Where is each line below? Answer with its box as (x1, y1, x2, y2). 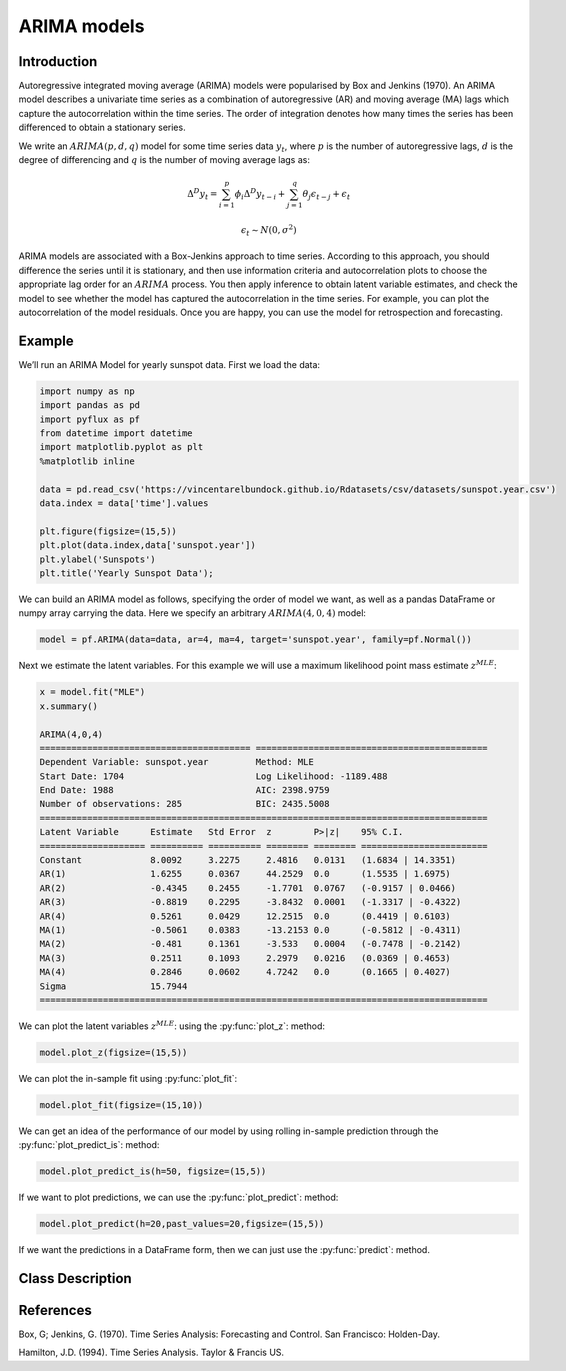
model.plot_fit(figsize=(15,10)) (39, 1099, 204, 1110)
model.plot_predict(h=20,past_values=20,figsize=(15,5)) (39, 1218, 325, 1230)
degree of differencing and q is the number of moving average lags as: (18, 154, 310, 166)
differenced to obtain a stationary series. (18, 121, 186, 134)
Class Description (18, 1270, 132, 1287)
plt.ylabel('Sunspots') (39, 553, 157, 565)
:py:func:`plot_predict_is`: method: (18, 1139, 160, 1151)
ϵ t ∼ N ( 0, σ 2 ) (240, 223, 297, 238)
